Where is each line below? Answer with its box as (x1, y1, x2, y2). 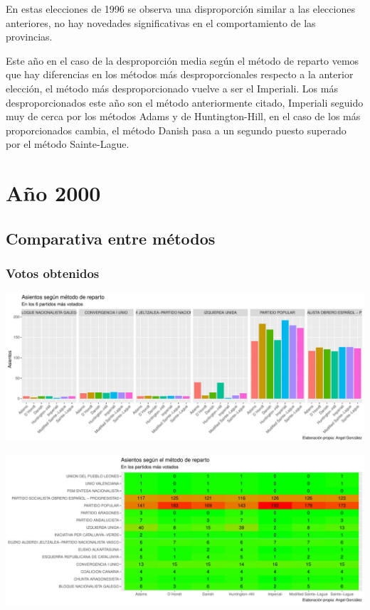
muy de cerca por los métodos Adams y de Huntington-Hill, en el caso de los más (6, 109, 361, 124)
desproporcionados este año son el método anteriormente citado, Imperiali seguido (6, 95, 364, 109)
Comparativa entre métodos (6, 227, 216, 249)
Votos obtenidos (6, 264, 100, 282)
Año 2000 (6, 178, 101, 208)
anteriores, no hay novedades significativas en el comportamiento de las (6, 15, 316, 30)
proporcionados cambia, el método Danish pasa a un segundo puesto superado (6, 122, 347, 137)
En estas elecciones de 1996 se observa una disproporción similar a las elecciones (6, 1, 355, 16)
